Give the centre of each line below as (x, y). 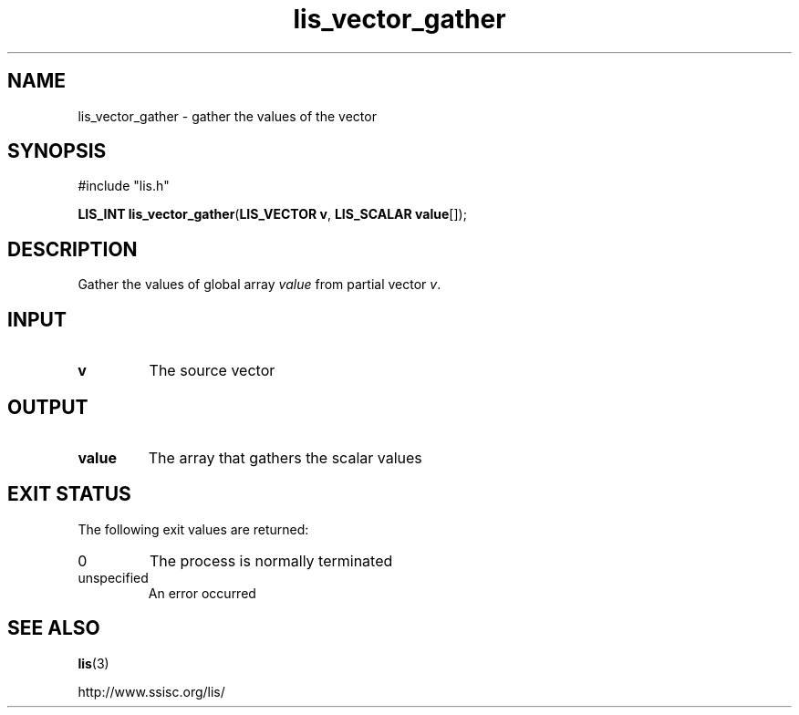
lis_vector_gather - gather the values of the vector (227, 116)
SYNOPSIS (57, 151)
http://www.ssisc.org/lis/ (151, 691)
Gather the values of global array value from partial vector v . (259, 285)
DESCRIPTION (73, 249)
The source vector (212, 371)
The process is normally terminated (271, 560)
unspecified (113, 577)
